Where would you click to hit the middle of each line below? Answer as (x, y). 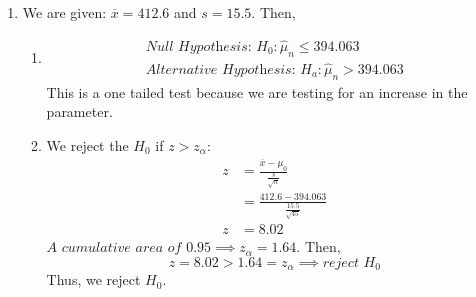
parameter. (79, 111)
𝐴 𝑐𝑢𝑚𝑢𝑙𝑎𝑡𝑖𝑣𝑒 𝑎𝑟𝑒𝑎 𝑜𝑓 (114, 248)
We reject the (87, 144)
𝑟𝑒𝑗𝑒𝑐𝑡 (340, 263)
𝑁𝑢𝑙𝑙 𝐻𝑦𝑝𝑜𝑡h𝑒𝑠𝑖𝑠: (198, 46)
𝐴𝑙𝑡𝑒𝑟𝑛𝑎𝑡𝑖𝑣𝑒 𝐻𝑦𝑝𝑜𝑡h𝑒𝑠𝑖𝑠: (220, 69)
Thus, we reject (93, 279)
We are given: (64, 12)
